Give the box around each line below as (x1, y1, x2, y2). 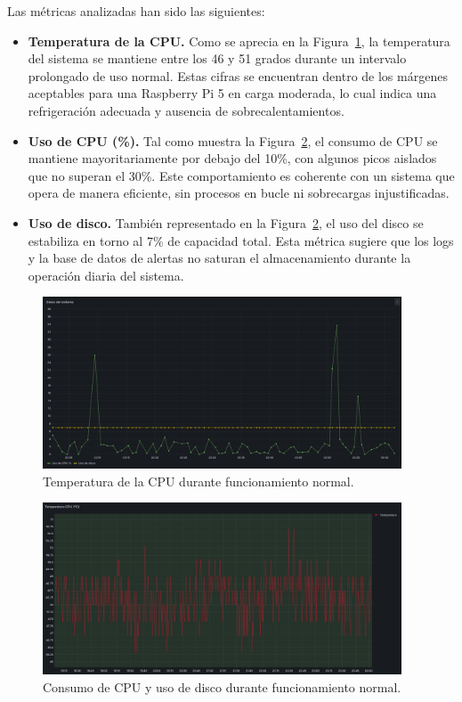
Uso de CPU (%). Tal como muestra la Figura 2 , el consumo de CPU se (28, 131, 438, 150)
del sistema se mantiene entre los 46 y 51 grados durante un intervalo (28, 49, 407, 68)
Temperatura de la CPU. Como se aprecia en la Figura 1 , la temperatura (28, 31, 450, 50)
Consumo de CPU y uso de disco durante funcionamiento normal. (43, 677, 401, 696)
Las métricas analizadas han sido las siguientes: (7, 2, 265, 20)
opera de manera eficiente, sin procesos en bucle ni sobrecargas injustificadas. (28, 184, 450, 202)
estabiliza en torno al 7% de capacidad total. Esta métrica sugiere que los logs (28, 231, 454, 249)
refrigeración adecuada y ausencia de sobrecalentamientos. (28, 101, 344, 119)
